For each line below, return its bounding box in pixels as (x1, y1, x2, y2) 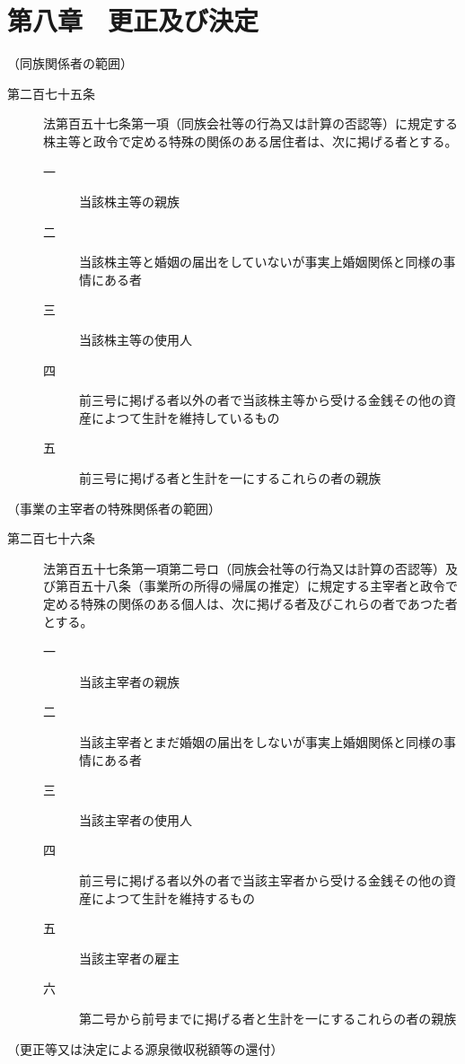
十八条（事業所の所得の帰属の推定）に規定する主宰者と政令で (92, 576, 458, 595)
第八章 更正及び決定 (7, 2, 259, 39)
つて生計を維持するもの (116, 888, 255, 907)
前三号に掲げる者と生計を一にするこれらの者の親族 (79, 469, 382, 488)
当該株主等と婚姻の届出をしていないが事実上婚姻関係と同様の (79, 252, 443, 271)
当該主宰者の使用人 (79, 810, 192, 829)
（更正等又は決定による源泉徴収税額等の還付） (7, 1039, 284, 1058)
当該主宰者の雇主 (79, 948, 180, 967)
